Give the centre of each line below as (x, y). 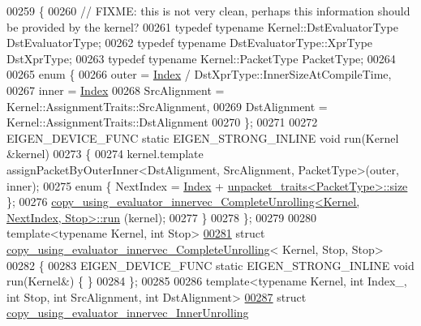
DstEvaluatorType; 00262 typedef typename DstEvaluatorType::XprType (190, 43)
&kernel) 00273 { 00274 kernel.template (105, 154)
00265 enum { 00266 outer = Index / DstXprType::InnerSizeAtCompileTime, (199, 74)
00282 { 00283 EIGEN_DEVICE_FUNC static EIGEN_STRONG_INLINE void (210, 265)
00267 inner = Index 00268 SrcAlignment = (116, 90)
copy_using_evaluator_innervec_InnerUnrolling (128, 313)
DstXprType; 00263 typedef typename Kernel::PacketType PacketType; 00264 (201, 58)
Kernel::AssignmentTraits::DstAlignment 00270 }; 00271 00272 (162, 122)
